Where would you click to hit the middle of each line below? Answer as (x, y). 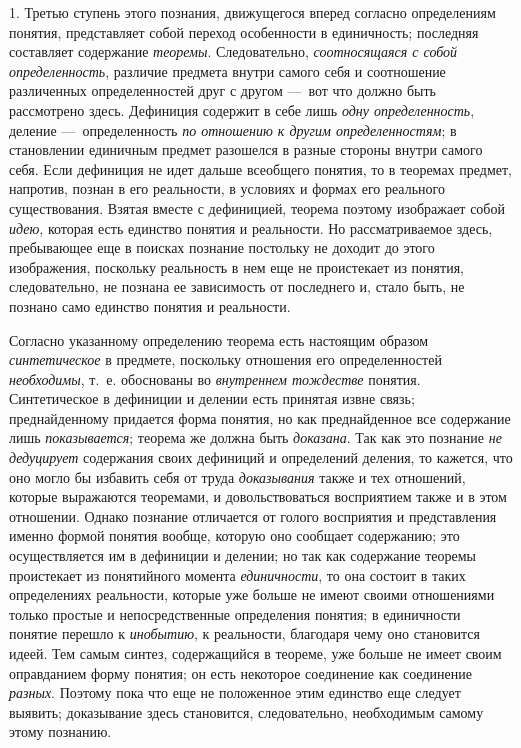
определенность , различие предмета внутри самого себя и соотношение (227, 70)
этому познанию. (60, 731)
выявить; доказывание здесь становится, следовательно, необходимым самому (246, 711)
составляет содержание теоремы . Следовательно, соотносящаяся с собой (233, 51)
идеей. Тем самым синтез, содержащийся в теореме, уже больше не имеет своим (255, 653)
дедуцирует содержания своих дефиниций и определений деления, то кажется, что (261, 457)
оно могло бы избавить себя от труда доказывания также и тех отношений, (237, 476)
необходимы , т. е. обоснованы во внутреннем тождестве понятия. (215, 378)
